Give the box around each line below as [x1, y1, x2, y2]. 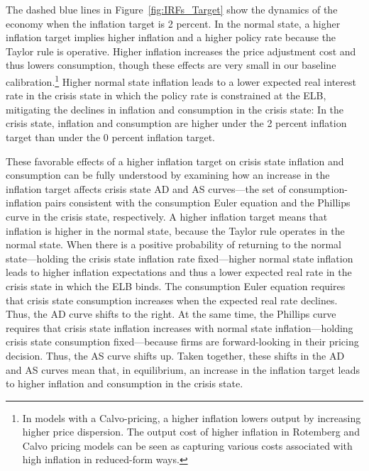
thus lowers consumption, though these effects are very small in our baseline [6, 57, 336, 72]
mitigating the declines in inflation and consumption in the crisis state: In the [6, 101, 344, 116]
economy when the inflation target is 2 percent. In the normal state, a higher [6, 16, 341, 31]
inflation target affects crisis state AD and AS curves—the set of [6, 181, 286, 196]
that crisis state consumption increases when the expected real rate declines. [6, 292, 338, 307]
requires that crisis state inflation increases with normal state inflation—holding [6, 320, 353, 335]
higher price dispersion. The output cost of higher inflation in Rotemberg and [22, 424, 360, 439]
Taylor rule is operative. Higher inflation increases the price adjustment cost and [6, 43, 356, 58]
